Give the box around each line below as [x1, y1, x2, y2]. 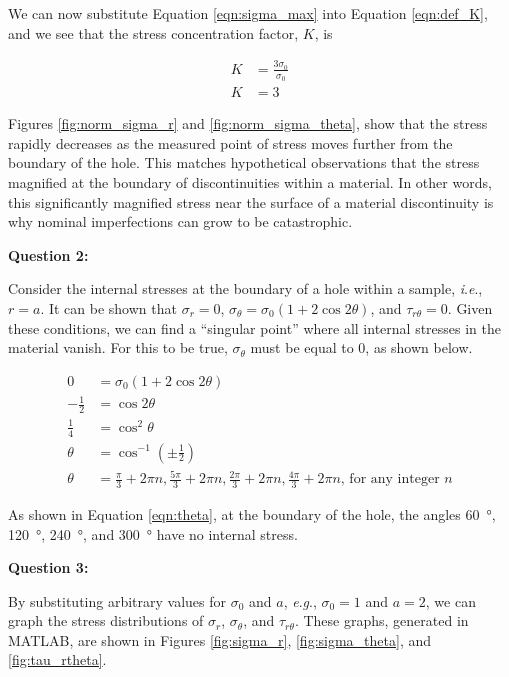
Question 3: [8, 557, 89, 578]
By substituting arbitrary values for [8, 590, 227, 611]
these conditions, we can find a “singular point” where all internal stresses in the [8, 317, 502, 338]
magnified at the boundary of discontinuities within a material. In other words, [8, 171, 492, 192]
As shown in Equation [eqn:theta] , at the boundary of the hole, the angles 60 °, [8, 503, 496, 524]
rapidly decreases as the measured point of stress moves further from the [8, 132, 453, 153]
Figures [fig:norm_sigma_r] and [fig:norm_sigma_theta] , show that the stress [8, 113, 488, 134]
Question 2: [8, 244, 89, 265]
